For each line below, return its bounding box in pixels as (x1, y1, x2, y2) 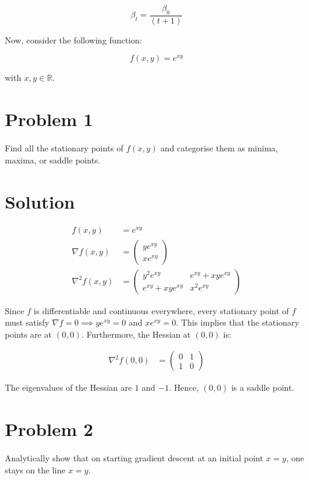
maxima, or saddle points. (5, 153, 101, 166)
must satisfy (5, 316, 49, 329)
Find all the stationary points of (5, 142, 123, 154)
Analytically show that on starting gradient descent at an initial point (5, 452, 263, 464)
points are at (5, 327, 52, 340)
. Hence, (169, 381, 199, 394)
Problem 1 (5, 107, 93, 131)
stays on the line (5, 463, 66, 476)
